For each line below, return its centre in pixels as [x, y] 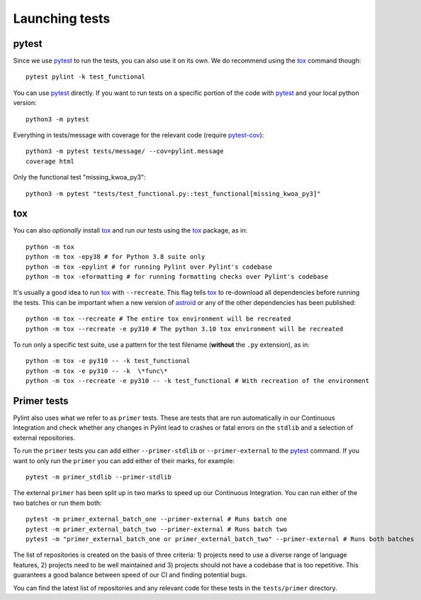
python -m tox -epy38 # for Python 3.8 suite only [116, 257]
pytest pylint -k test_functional [85, 77]
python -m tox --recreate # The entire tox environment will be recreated [158, 319]
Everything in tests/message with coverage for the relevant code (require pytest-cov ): [139, 135]
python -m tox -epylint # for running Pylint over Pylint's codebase [149, 267]
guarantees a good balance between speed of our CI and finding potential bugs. [130, 575]
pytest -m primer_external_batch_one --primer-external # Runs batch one [157, 519]
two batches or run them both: [57, 503]
